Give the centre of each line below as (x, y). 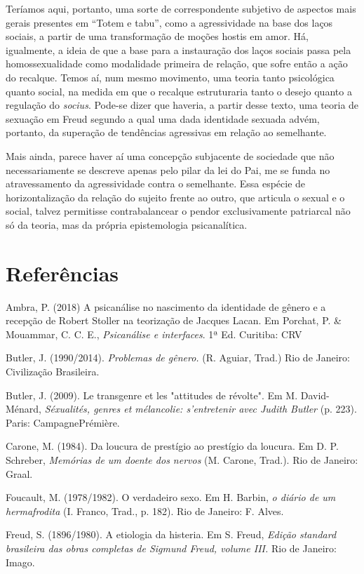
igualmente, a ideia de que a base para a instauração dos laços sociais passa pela (178, 49)
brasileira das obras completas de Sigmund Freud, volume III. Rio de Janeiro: (171, 548)
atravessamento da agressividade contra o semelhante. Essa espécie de (156, 183)
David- (315, 395)
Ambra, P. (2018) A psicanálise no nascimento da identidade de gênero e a (166, 306)
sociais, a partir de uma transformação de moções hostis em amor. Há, (157, 36)
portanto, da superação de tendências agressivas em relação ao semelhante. (166, 132)
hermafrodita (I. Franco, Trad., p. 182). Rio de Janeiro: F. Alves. (145, 510)
